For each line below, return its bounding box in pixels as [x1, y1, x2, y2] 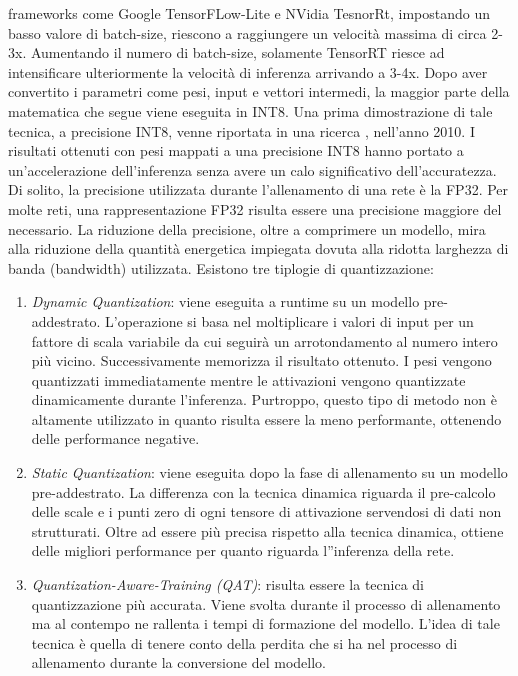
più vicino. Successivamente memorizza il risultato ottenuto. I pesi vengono [31, 350, 492, 371]
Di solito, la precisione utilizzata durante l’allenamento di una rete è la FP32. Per [8, 179, 509, 200]
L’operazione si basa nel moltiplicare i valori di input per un [105, 310, 474, 331]
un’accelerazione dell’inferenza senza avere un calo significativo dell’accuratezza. [8, 159, 497, 180]
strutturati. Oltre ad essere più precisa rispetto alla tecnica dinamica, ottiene [31, 520, 504, 541]
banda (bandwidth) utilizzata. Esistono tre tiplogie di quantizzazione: [8, 257, 434, 278]
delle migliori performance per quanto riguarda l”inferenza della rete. [31, 540, 455, 561]
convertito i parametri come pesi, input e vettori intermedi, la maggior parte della [8, 81, 510, 102]
